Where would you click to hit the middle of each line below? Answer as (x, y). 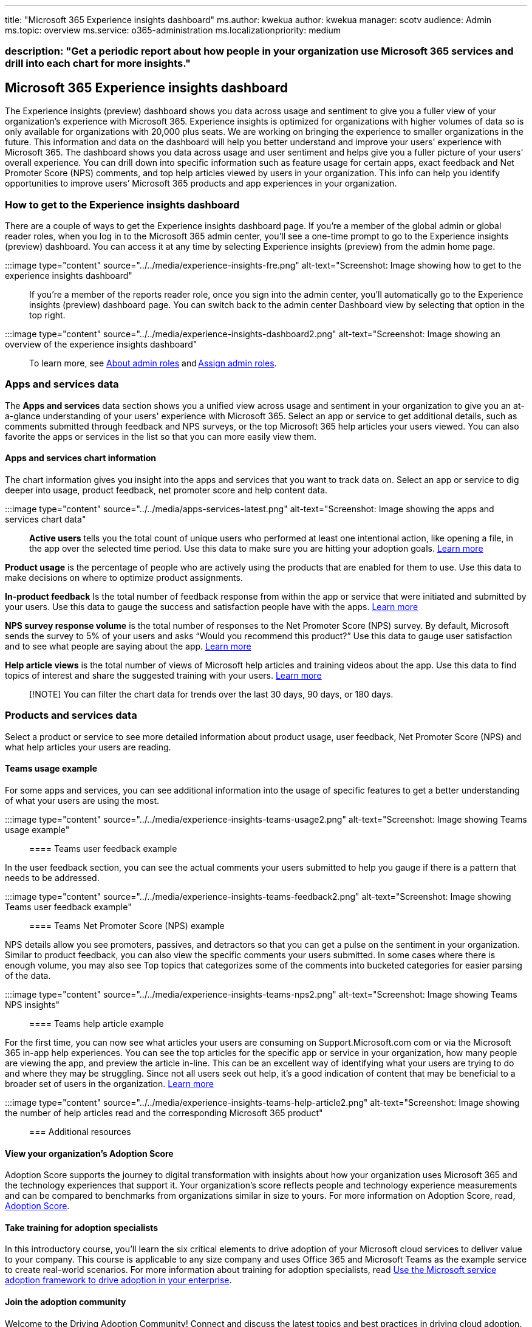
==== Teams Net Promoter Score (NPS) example (127, 925)
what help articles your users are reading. (88, 747)
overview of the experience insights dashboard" (101, 344)
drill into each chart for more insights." (98, 63)
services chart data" (46, 519)
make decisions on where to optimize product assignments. (124, 577)
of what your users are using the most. (82, 800)
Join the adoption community (66, 1301)
